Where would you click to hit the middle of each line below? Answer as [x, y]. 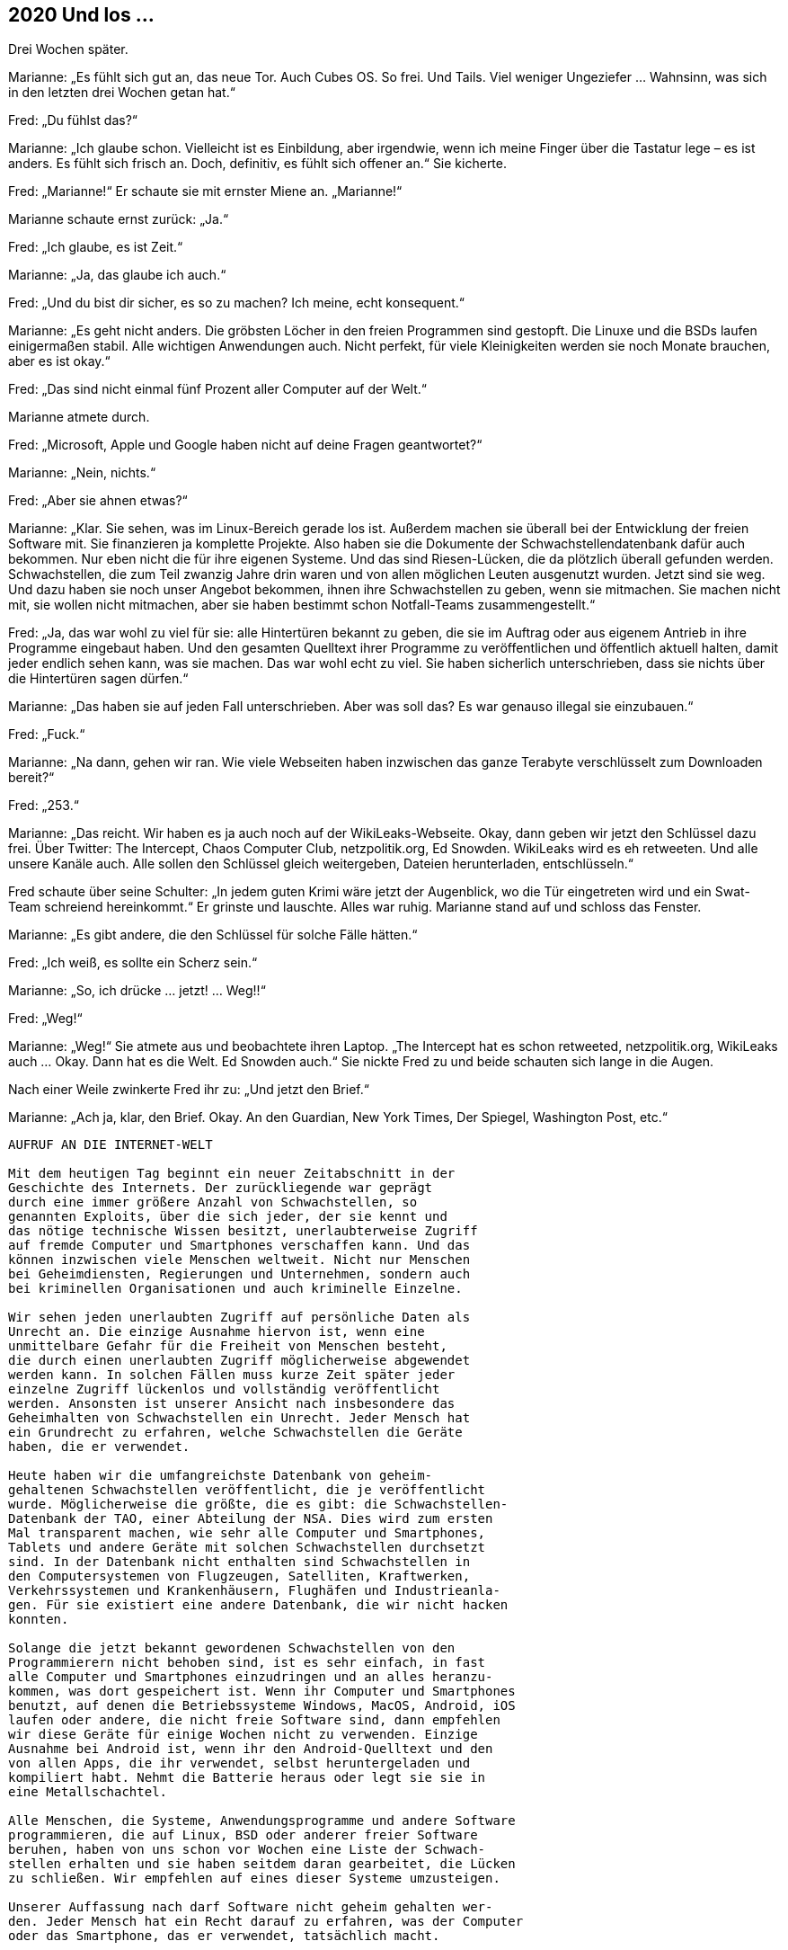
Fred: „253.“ [44, 806]
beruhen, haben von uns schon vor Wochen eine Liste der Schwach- [247, 1850]
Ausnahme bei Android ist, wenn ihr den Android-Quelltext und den [251, 1749]
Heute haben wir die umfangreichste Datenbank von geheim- [221, 1476]
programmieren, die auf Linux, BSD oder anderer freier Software [243, 1835]
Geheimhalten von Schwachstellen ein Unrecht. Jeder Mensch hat [239, 1418]
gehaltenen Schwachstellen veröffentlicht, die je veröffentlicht [247, 1490]
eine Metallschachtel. [88, 1792]
